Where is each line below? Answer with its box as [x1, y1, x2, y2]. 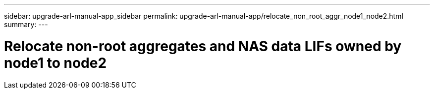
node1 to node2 [4, 54, 107, 71]
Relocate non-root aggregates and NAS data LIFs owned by [4, 37, 402, 55]
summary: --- [4, 20, 48, 29]
